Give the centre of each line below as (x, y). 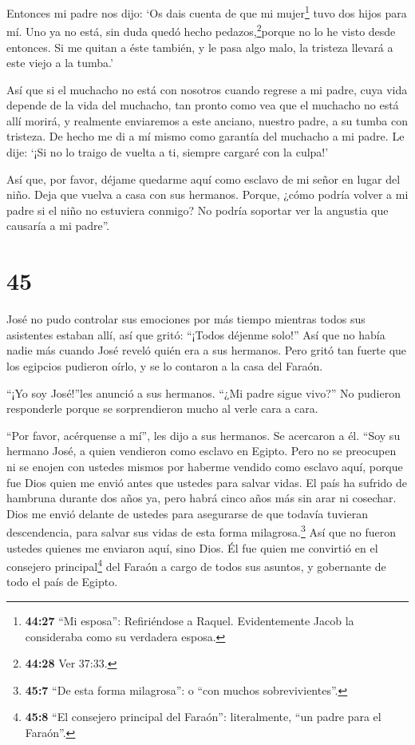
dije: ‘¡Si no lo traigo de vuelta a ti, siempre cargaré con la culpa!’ (168, 152)
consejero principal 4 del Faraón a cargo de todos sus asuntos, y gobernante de (196, 565)
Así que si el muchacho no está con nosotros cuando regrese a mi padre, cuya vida (207, 89)
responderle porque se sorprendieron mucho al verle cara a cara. (162, 408)
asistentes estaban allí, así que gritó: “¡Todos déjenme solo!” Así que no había (196, 334)
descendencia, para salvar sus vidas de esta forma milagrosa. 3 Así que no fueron (202, 531)
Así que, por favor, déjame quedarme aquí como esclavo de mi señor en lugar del (204, 178)
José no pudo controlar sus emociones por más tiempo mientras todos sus (186, 319)
